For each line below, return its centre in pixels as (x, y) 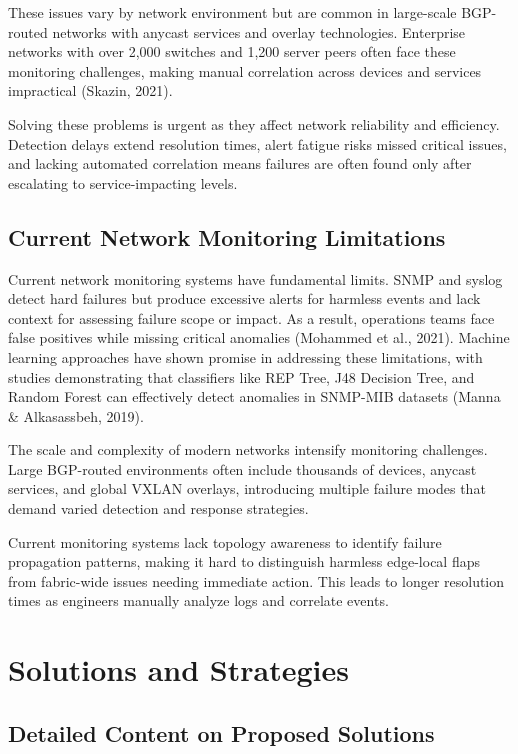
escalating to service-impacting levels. (123, 182)
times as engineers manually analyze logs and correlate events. (198, 600)
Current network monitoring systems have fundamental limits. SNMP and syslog (255, 278)
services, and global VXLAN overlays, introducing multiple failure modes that (247, 488)
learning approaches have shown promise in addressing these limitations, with (245, 356)
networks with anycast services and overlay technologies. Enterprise (259, 31)
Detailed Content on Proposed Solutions (221, 732)
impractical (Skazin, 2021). (90, 90)
